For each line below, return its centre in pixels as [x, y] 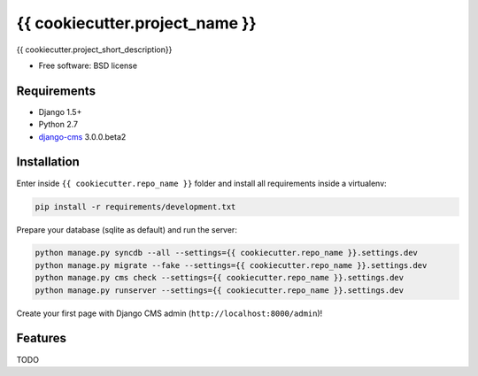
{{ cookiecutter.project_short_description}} [94, 50]
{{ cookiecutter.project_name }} [136, 23]
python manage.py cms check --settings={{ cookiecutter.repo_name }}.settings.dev [220, 278]
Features [41, 338]
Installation [48, 162]
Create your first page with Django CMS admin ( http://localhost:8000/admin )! [170, 313]
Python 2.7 [58, 125]
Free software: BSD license [88, 65]
